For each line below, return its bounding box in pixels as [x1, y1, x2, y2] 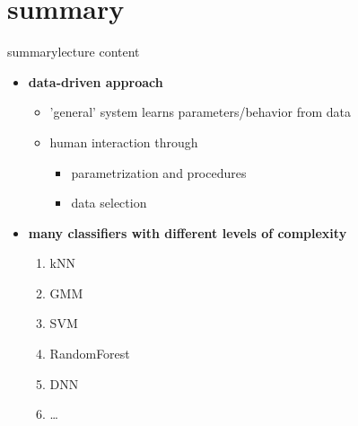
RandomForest [49, 344, 130, 363]
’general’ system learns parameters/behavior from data [49, 102, 351, 121]
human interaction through [49, 132, 198, 151]
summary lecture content [7, 42, 140, 61]
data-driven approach [28, 72, 163, 91]
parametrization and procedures [71, 163, 247, 182]
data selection [71, 193, 147, 212]
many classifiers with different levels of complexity [28, 223, 347, 242]
